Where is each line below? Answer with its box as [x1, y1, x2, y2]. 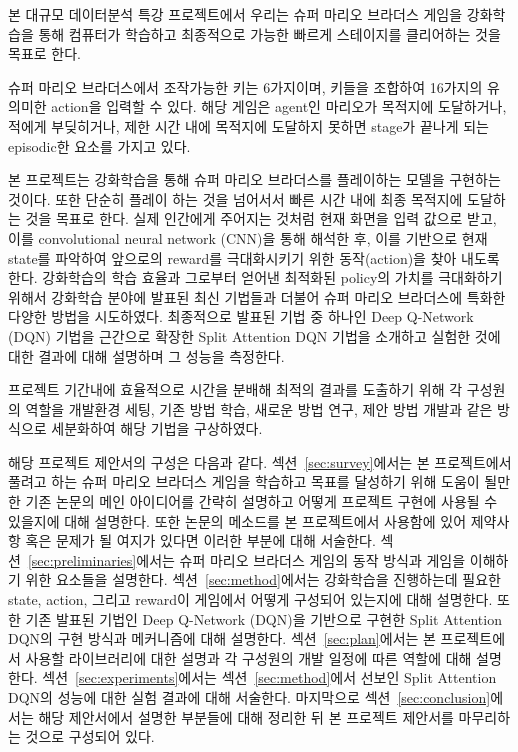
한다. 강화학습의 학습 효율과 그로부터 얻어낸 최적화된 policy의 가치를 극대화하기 [8, 267, 503, 288]
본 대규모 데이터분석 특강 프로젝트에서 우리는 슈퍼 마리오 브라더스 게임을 [8, 4, 463, 24]
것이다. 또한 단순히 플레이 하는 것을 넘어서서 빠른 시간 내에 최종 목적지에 [8, 188, 463, 209]
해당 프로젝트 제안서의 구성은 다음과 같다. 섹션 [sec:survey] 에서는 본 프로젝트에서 [8, 451, 512, 472]
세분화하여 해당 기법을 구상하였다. [51, 418, 263, 439]
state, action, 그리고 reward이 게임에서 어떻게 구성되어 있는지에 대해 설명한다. [8, 589, 493, 610]
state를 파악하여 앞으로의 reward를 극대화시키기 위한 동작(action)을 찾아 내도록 [8, 247, 500, 268]
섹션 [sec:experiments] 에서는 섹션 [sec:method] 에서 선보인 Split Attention [42, 667, 497, 688]
